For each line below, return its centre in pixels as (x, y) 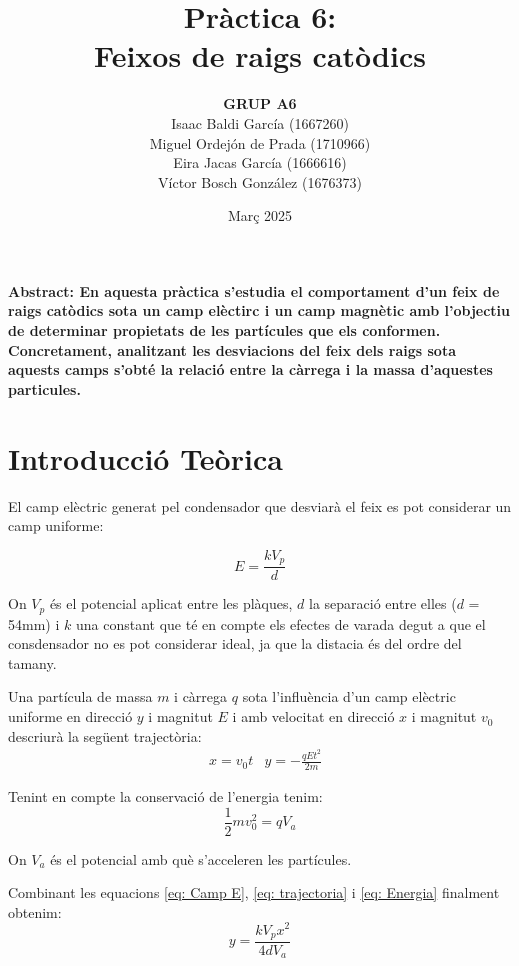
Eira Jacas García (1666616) (260, 162)
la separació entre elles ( (383, 603)
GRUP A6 (260, 103)
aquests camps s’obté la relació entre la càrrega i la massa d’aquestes (250, 369)
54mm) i (34, 623)
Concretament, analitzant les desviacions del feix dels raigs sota (232, 349)
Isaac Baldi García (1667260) (260, 122)
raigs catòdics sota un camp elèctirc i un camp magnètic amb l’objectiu (259, 310)
